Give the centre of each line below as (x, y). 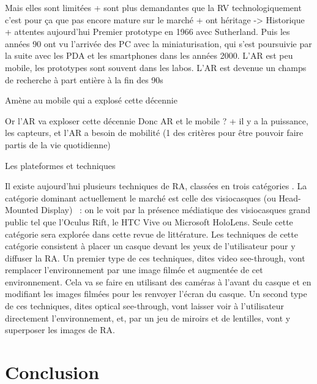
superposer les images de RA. (60, 330)
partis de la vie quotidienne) (58, 144)
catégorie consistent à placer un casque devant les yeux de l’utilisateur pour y (150, 246)
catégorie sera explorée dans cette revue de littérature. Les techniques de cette (151, 234)
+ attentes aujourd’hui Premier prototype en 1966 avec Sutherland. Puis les (147, 32)
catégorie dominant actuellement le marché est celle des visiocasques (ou (140, 198)
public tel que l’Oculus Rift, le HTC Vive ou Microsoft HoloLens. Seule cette (149, 221)
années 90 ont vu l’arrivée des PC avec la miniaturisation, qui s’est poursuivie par (158, 43)
